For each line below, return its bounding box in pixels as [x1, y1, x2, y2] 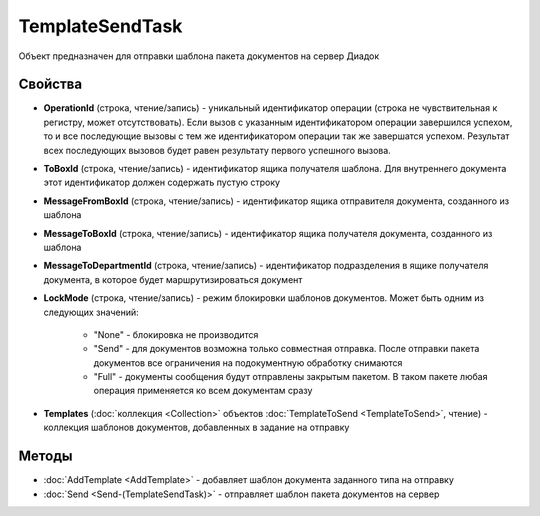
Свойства [18, 76, 83, 93]
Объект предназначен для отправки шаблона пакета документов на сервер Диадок [18, 50, 380, 62]
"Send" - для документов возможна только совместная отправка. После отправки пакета [93, 343, 480, 355]
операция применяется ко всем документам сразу [93, 385, 313, 397]
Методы [18, 448, 73, 465]
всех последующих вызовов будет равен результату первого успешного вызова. [43, 144, 392, 156]
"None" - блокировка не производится [93, 328, 259, 340]
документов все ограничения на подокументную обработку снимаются [93, 356, 403, 369]
